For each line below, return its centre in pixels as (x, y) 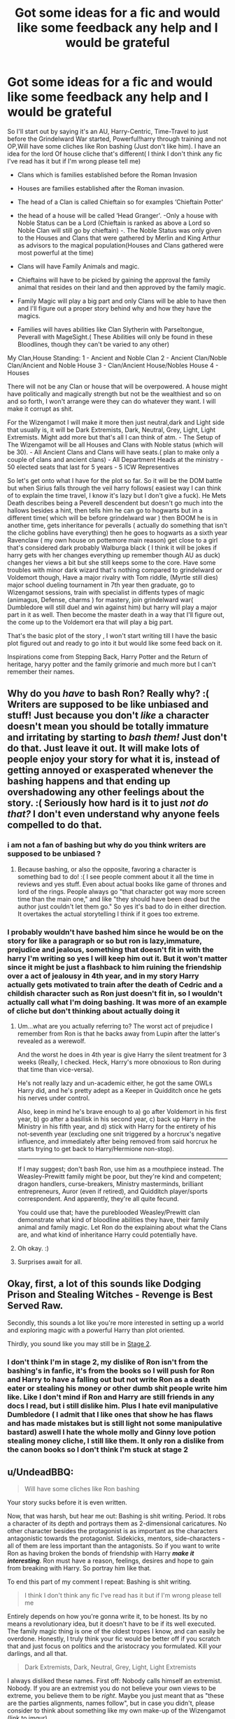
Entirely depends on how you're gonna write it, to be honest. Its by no (107, 1617)
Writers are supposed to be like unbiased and (108, 705)
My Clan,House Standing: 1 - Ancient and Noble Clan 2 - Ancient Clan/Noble (117, 358)
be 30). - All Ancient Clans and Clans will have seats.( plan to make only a (113, 452)
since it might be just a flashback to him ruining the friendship (115, 967)
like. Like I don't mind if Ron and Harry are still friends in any (111, 1397)
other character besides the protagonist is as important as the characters (113, 1531)
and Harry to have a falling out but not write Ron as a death (109, 1379)
